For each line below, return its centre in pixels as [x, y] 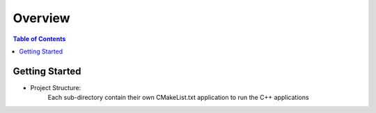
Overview [41, 18]
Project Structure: [56, 87]
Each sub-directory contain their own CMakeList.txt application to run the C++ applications [178, 98]
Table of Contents [39, 39]
